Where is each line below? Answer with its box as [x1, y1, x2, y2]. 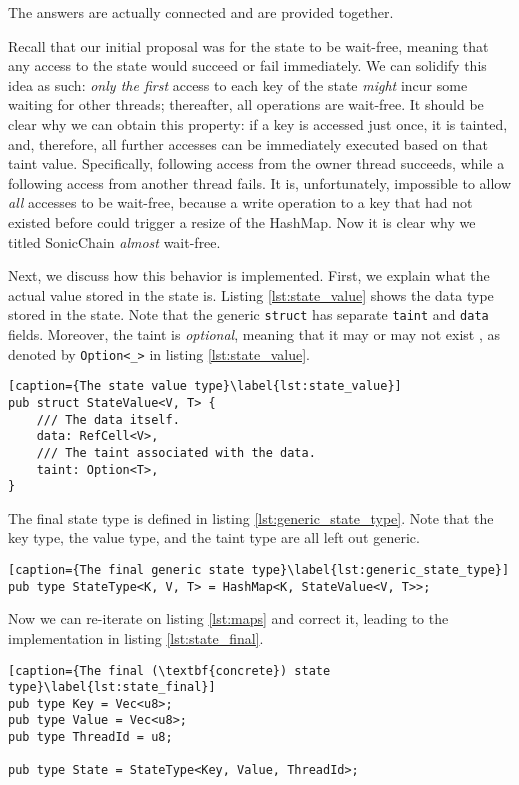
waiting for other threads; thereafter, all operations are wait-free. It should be [8, 94, 484, 115]
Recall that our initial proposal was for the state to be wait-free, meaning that [8, 35, 489, 56]
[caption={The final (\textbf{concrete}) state [8, 663, 331, 678]
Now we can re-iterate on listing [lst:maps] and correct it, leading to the [8, 608, 449, 629]
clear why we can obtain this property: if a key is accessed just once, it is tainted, [8, 113, 508, 134]
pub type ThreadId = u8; [8, 730, 173, 745]
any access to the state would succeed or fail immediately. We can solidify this [8, 55, 487, 76]
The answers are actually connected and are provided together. [8, 2, 394, 22]
